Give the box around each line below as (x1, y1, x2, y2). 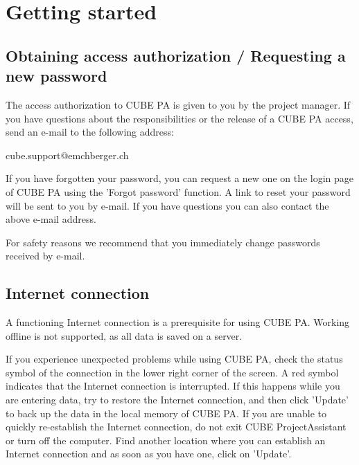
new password (6, 65, 107, 86)
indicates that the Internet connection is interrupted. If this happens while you (6, 379, 340, 393)
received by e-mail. (6, 248, 85, 263)
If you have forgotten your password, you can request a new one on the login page (6, 171, 354, 185)
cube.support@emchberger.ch (6, 147, 129, 162)
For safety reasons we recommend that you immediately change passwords (6, 235, 320, 249)
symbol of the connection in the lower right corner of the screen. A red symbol (6, 365, 339, 379)
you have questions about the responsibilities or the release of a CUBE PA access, (6, 111, 353, 125)
